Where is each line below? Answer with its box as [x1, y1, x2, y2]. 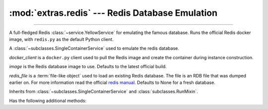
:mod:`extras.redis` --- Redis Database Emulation [9, 7, 218, 18]
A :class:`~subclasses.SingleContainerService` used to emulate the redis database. [9, 45, 180, 51]
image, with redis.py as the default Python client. [9, 36, 114, 42]
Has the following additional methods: [9, 98, 87, 104]
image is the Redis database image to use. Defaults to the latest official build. [9, 64, 167, 70]
